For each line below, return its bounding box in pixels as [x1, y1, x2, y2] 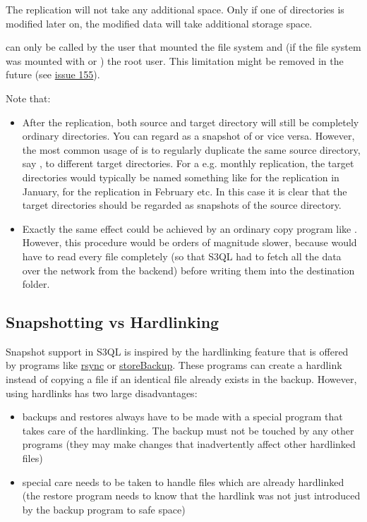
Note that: [6, 90, 51, 105]
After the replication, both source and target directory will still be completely [22, 114, 359, 129]
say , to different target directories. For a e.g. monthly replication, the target [22, 156, 354, 171]
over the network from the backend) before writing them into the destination [22, 262, 355, 277]
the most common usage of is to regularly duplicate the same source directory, [22, 142, 361, 157]
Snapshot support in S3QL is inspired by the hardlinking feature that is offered [6, 344, 349, 358]
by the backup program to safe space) [22, 502, 186, 516]
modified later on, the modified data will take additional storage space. [6, 16, 313, 30]
